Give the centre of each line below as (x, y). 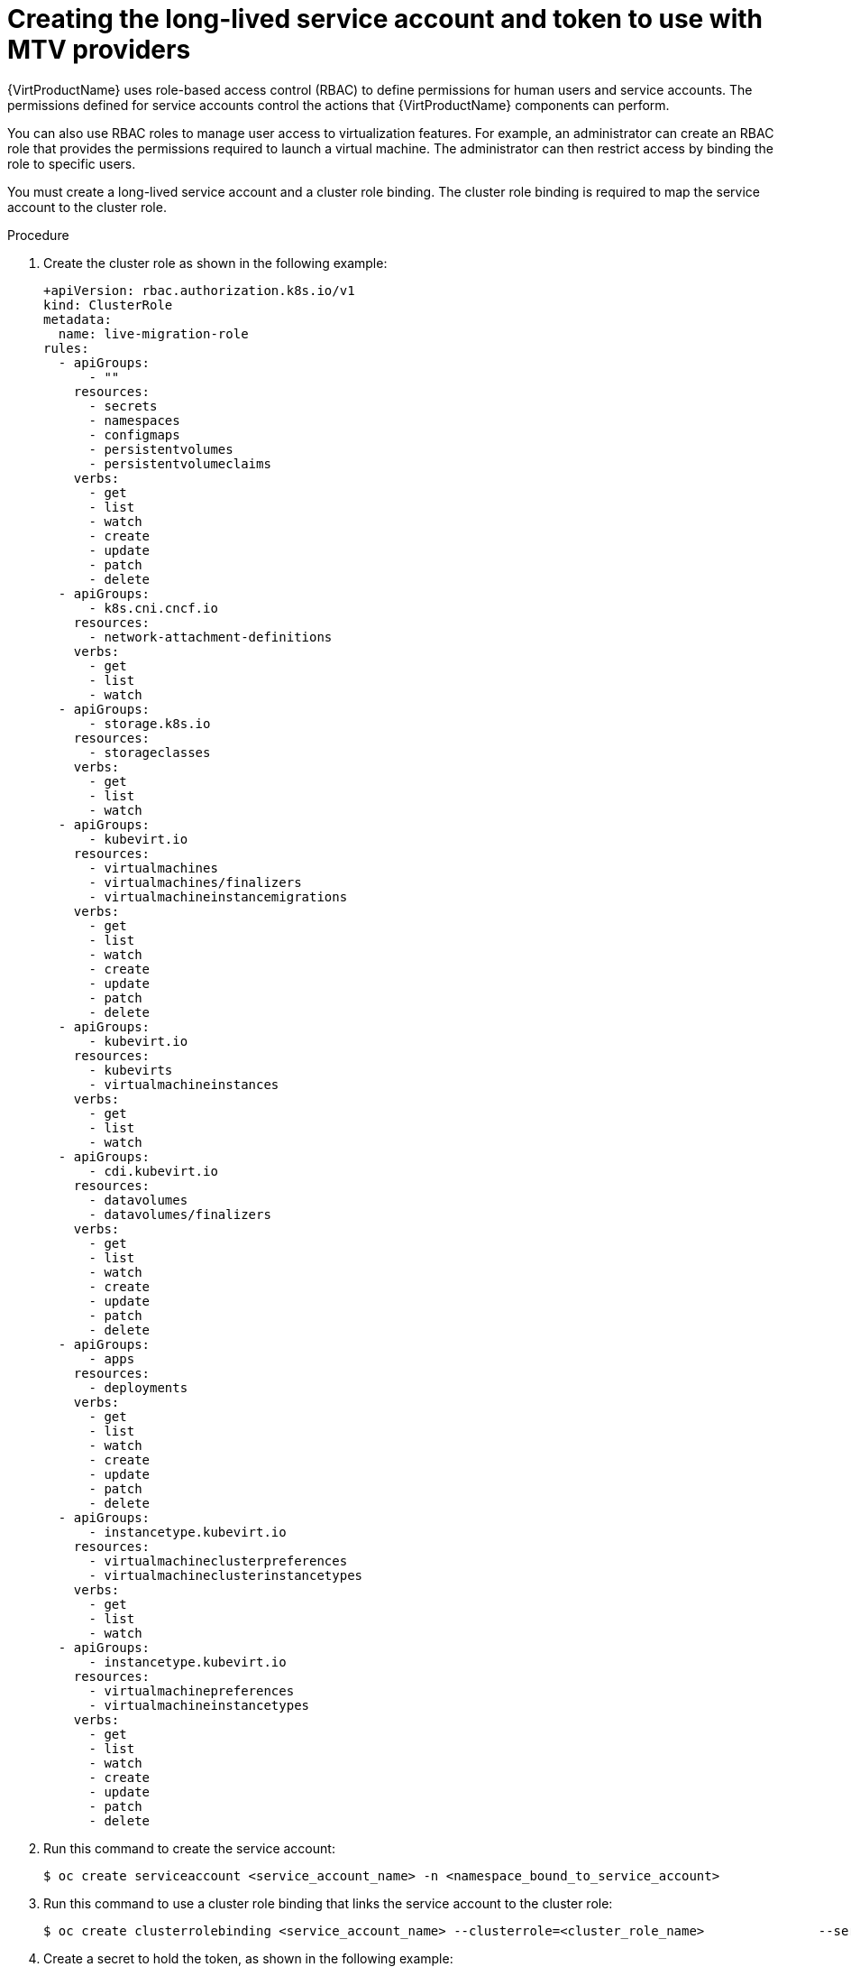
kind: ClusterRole (108, 305)
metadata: (78, 319)
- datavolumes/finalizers (180, 1214)
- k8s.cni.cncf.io (153, 608)
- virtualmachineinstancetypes (199, 1705)
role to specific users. (72, 163)
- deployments (138, 1387)
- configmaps (134, 434)
